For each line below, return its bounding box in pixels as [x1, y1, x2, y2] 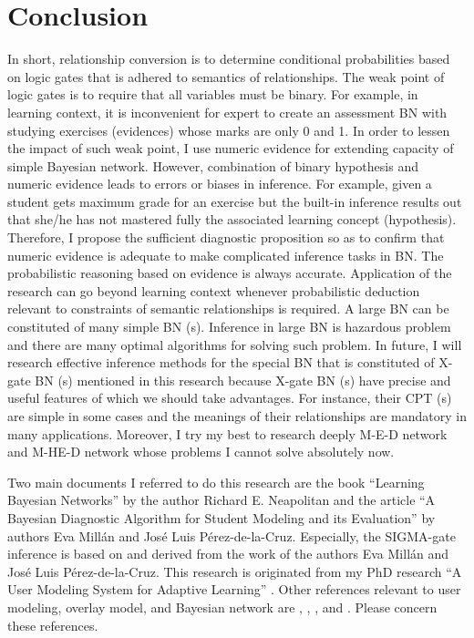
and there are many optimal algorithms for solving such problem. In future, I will [7, 334, 462, 354]
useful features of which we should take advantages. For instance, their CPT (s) [7, 388, 452, 407]
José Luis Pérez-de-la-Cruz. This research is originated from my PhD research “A [7, 561, 462, 581]
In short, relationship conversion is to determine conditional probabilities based [7, 49, 450, 68]
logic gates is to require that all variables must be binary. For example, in [7, 85, 418, 104]
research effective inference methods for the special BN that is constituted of [7, 353, 435, 372]
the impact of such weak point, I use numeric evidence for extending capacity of [7, 139, 454, 158]
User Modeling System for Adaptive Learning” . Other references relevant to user [7, 580, 461, 599]
